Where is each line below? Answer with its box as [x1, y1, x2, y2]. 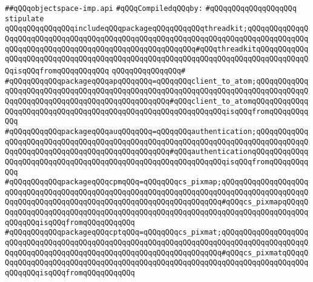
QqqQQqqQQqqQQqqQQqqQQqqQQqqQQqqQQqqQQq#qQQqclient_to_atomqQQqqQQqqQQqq [5, 96, 309, 106]
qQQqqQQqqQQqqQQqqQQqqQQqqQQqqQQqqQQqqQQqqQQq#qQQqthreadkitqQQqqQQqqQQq [5, 44, 309, 53]
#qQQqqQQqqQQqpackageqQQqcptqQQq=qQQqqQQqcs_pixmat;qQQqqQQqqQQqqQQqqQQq [5, 228, 309, 237]
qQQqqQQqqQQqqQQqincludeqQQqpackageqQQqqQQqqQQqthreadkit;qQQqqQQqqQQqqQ [5, 24, 309, 33]
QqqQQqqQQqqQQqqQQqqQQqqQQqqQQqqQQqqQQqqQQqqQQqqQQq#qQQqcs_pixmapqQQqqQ [5, 198, 309, 207]
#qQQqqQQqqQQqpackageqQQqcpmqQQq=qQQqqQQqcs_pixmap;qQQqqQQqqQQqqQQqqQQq [5, 178, 309, 187]
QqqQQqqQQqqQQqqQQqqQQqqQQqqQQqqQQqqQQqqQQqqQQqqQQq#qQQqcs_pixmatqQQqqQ [5, 248, 309, 257]
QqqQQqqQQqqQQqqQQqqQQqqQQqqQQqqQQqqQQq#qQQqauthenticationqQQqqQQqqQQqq [5, 147, 309, 156]
